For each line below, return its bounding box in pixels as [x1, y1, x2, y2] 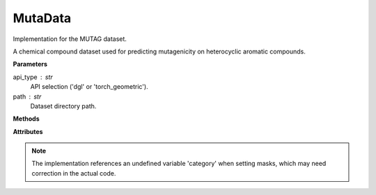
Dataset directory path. [30, 101, 97, 110]
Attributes [13, 127, 43, 135]
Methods [13, 115, 40, 123]
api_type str [13, 73, 53, 81]
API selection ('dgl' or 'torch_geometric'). [30, 83, 149, 91]
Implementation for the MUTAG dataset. [13, 35, 127, 43]
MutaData [13, 10, 72, 26]
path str [13, 92, 42, 101]
